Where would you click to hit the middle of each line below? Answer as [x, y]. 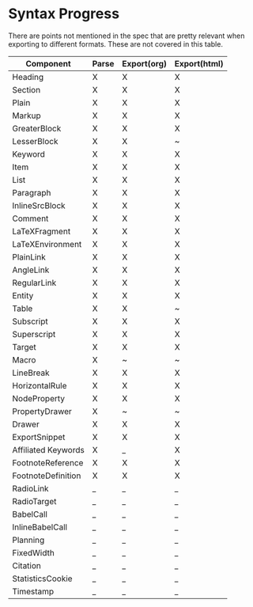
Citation [27, 565]
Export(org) [145, 63]
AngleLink [31, 270]
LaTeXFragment [42, 231]
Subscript [30, 321]
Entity [23, 295]
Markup [26, 116]
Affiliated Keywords [48, 450]
